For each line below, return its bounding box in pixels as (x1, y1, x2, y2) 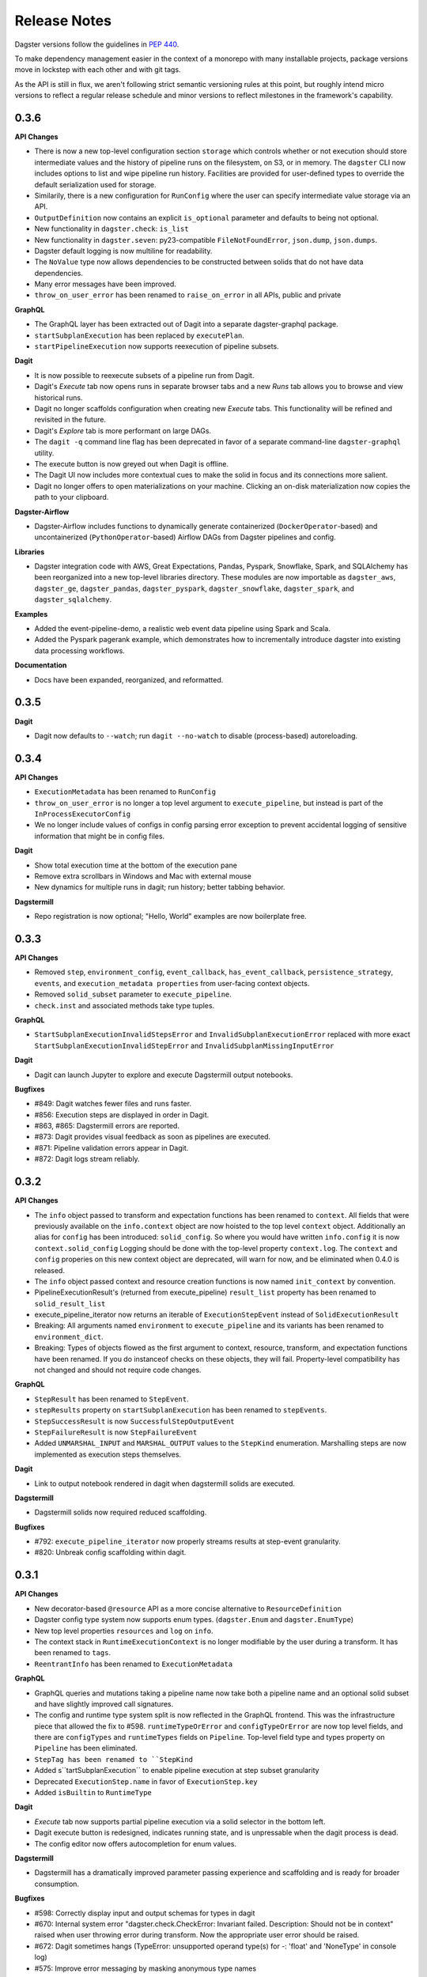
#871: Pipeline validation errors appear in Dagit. (34, 1143, 189, 1152)
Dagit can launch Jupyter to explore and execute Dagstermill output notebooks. (34, 1070, 293, 1079)
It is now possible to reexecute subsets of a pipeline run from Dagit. (34, 370, 255, 380)
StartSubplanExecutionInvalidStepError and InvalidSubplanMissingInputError (34, 1041, 334, 1050)
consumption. (34, 1879, 79, 1888)
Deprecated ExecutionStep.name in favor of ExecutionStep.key (34, 1776, 259, 1786)
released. (34, 1265, 65, 1275)
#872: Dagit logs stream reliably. (34, 1155, 140, 1164)
